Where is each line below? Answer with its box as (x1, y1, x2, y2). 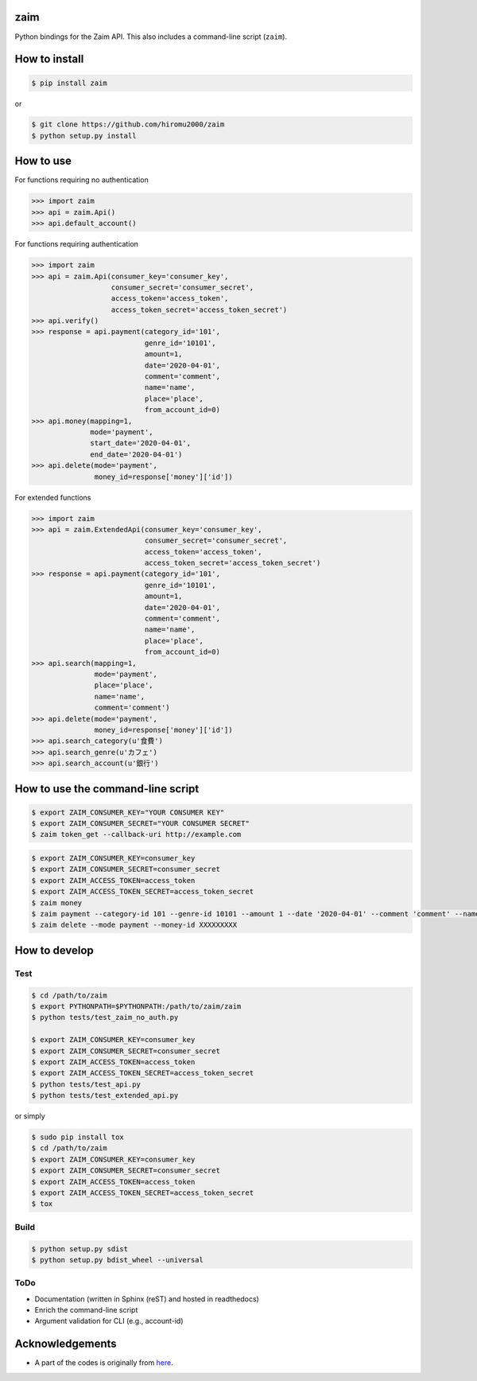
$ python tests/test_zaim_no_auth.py (31, 1013, 179, 1022)
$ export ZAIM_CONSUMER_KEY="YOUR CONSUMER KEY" (31, 807, 225, 817)
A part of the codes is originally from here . (34, 1358, 174, 1367)
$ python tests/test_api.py (31, 1080, 141, 1089)
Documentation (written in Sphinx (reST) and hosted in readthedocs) (34, 1293, 260, 1304)
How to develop (14, 943, 95, 957)
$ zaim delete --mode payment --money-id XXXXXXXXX (31, 920, 238, 930)
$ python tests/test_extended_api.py (31, 1091, 179, 1100)
